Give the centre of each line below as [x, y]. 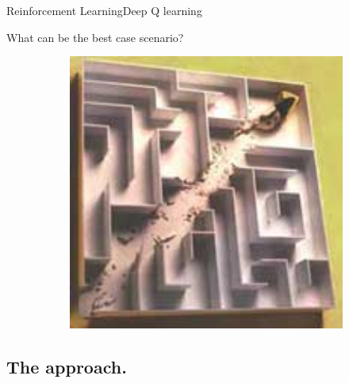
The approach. [67, 367]
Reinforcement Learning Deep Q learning [104, 10]
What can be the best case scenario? [95, 37]
